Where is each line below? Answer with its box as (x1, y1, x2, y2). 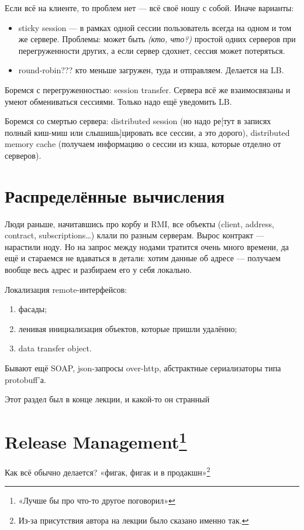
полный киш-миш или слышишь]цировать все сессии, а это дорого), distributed (5, 126, 290, 138)
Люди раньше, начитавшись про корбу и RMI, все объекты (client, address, (5, 217, 274, 230)
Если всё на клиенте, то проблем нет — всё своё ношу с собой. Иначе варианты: (5, 2, 294, 13)
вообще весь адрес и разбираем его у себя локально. (5, 264, 192, 276)
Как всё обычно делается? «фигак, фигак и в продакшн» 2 (5, 464, 210, 478)
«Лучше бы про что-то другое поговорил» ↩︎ (18, 494, 175, 507)
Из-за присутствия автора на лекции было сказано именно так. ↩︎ (18, 514, 249, 526)
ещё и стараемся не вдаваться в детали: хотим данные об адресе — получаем (5, 252, 281, 264)
